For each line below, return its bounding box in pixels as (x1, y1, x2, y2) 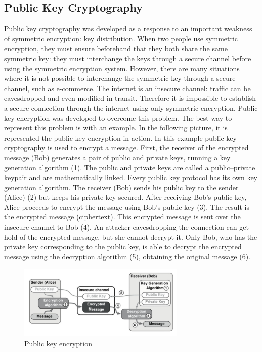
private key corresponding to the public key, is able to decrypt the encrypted (4, 241, 242, 252)
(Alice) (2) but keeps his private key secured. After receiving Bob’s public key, (4, 192, 247, 202)
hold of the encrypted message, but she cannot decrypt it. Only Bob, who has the (4, 231, 257, 242)
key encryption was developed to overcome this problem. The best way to (4, 112, 232, 123)
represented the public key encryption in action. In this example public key (4, 132, 237, 143)
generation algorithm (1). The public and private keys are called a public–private (4, 162, 255, 172)
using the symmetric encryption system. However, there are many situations (4, 63, 240, 73)
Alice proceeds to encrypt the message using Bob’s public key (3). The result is (4, 201, 249, 212)
